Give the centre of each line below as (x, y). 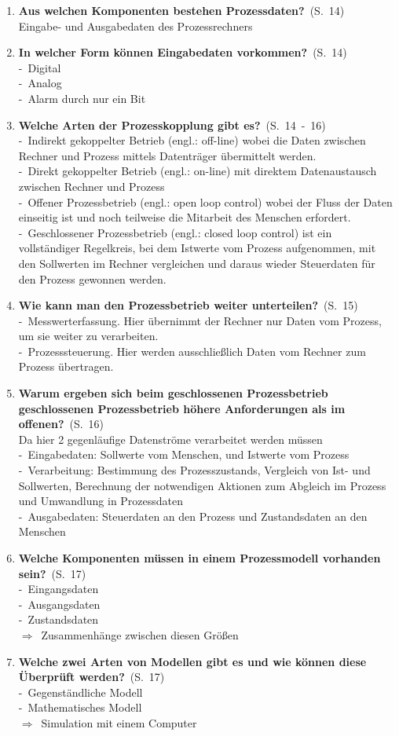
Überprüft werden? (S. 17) (92, 677)
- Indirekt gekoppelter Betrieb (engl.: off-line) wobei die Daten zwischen (192, 140)
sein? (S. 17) (52, 573)
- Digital (40, 67)
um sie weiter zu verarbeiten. (88, 336)
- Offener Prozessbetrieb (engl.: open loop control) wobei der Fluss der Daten (205, 201)
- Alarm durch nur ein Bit (82, 98)
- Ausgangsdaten (59, 604)
